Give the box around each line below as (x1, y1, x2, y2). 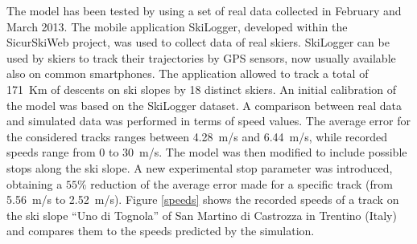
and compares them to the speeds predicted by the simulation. (6, 222, 315, 239)
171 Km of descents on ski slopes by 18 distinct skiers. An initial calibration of (6, 80, 397, 97)
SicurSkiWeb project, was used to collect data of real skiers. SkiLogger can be (6, 34, 390, 51)
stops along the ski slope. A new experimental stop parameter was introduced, (6, 159, 393, 176)
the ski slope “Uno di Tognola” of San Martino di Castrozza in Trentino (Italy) (6, 206, 397, 223)
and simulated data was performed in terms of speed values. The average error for (6, 112, 411, 129)
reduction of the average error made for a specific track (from (90, 175, 393, 192)
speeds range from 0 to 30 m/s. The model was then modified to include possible (6, 144, 407, 161)
